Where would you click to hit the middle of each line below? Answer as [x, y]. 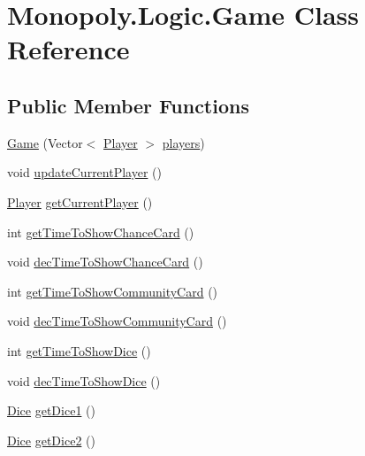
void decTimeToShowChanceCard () [105, 262]
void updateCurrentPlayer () [84, 172]
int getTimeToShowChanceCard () [101, 232]
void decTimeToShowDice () [84, 380]
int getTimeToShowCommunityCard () [113, 291]
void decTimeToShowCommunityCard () [117, 321]
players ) [183, 142]
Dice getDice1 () [51, 410]
